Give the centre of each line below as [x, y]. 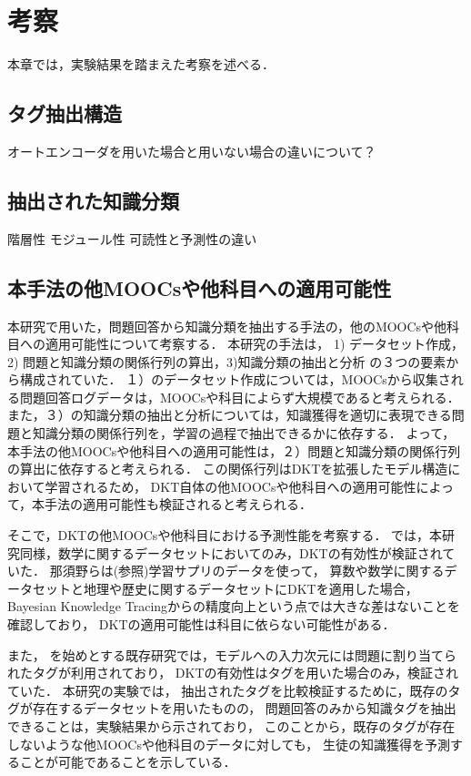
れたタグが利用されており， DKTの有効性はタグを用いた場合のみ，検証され [233, 673]
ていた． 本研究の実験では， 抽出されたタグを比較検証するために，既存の [228, 690]
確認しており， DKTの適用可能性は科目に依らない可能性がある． [201, 624]
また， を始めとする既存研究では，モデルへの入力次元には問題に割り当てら [232, 654]
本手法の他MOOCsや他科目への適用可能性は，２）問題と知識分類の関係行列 [234, 450]
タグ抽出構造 [65, 113]
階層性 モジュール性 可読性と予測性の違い [132, 238]
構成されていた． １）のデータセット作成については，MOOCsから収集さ [235, 379]
